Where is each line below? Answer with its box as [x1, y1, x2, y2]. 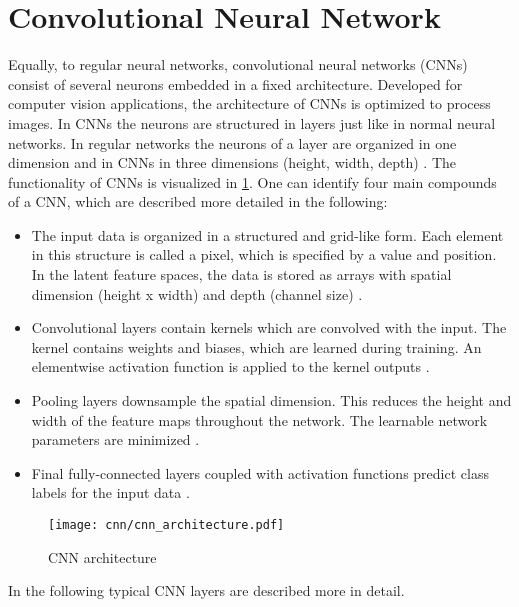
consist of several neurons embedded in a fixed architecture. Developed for [8, 73, 463, 94]
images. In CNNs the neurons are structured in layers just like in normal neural [8, 112, 496, 133]
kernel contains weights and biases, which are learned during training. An [31, 336, 482, 357]
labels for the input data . [31, 482, 190, 503]
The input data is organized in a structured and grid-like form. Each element [31, 224, 504, 245]
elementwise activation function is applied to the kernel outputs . [31, 356, 430, 377]
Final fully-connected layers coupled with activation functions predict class [31, 462, 489, 483]
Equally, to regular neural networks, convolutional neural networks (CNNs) [8, 54, 468, 75]
